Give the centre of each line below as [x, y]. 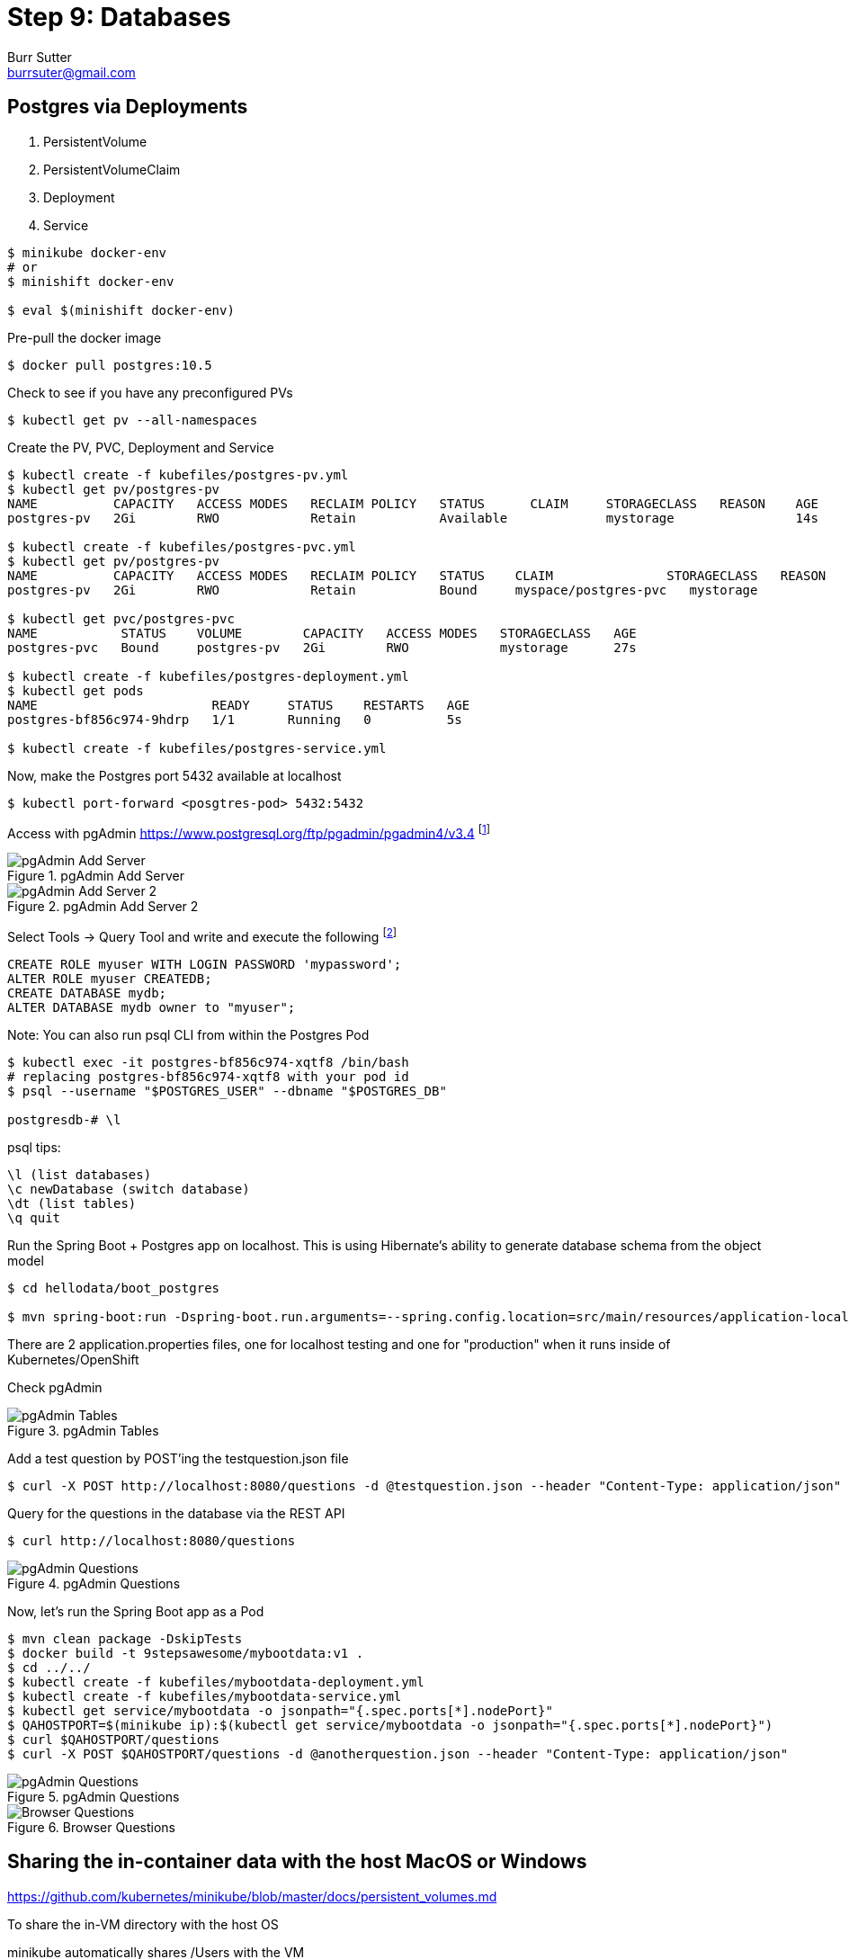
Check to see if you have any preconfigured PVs [150, 392]
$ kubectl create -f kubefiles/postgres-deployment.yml [208, 676]
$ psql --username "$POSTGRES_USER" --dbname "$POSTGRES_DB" [227, 1091]
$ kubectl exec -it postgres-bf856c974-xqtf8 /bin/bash [208, 1062]
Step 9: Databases [119, 17]
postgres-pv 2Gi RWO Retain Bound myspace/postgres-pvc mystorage [383, 590]
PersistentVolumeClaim [112, 169]
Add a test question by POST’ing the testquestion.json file [178, 1458]
